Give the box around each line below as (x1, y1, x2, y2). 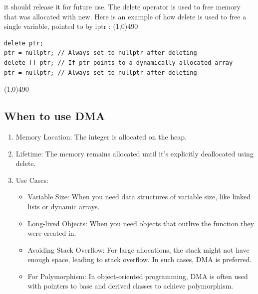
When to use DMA (4, 108, 105, 124)
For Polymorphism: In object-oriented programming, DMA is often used (27, 271, 248, 281)
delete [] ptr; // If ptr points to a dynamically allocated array (4, 59, 233, 66)
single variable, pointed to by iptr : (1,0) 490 (4, 21, 138, 31)
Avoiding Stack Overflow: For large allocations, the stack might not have (27, 244, 250, 255)
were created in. (27, 228, 76, 238)
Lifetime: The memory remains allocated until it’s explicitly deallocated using (15, 148, 254, 158)
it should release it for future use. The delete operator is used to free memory (4, 1, 241, 11)
